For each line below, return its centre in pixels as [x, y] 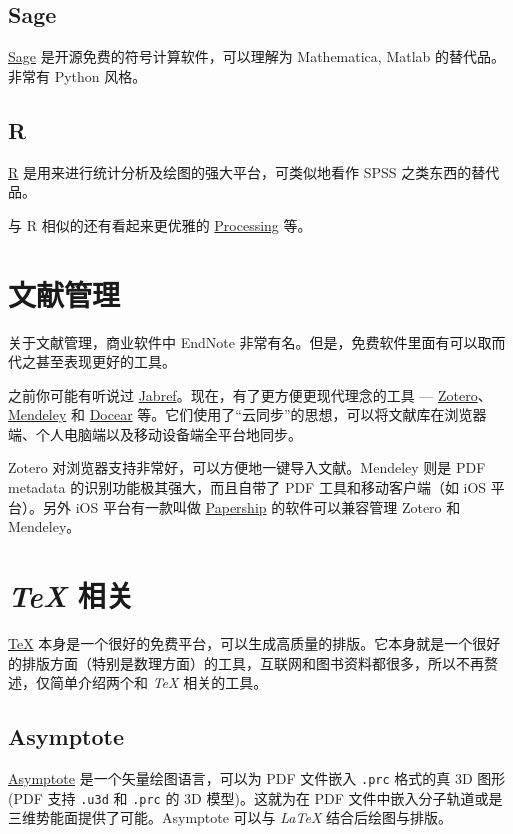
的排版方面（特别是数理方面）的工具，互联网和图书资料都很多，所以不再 [246, 662]
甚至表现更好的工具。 [105, 361]
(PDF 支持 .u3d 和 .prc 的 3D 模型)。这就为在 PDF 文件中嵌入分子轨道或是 [255, 797]
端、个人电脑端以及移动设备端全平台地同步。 [155, 433]
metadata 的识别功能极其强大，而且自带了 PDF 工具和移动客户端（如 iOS [247, 487]
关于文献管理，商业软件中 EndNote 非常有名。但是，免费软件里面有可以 [243, 341]
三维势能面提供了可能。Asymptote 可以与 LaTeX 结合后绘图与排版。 [230, 817]
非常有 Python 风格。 [77, 75]
